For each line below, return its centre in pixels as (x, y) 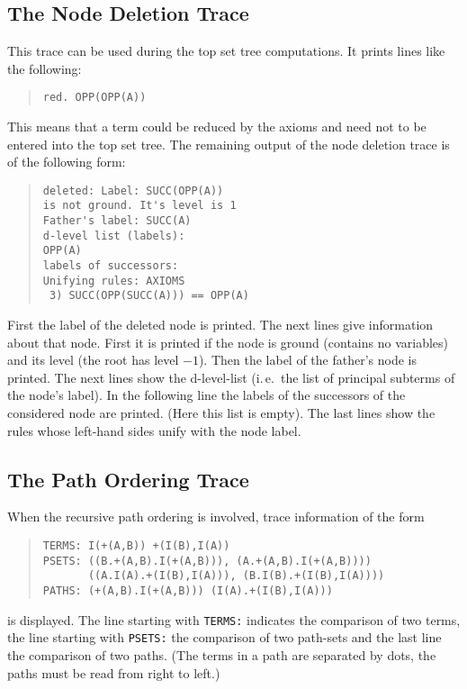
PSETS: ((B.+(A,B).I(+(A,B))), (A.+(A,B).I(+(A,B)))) (207, 561)
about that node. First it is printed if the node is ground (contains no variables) (228, 342)
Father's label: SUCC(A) (117, 221)
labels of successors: (111, 266)
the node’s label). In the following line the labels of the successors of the (207, 395)
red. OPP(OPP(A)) (94, 98)
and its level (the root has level (93, 360)
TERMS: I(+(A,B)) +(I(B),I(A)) (136, 546)
